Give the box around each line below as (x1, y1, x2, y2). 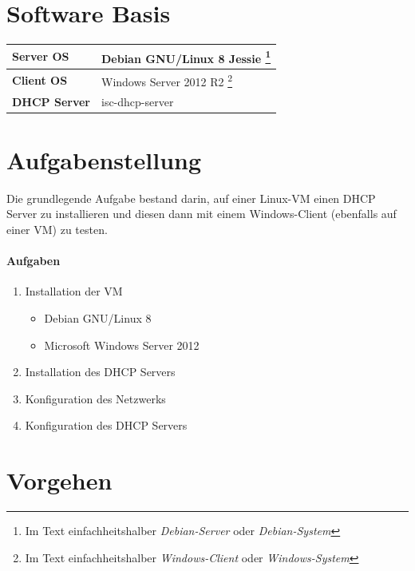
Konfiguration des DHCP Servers (25, 417, 188, 434)
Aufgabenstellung (6, 143, 202, 176)
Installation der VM (25, 283, 123, 299)
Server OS (12, 48, 69, 65)
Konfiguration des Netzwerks (25, 390, 166, 406)
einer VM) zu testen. (6, 221, 108, 238)
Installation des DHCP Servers (25, 363, 176, 380)
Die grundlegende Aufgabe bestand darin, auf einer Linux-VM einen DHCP (6, 189, 376, 206)
